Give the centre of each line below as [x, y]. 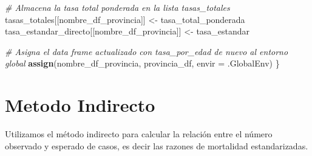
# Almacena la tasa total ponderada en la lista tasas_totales [117, 7]
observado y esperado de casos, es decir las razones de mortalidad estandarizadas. [157, 145]
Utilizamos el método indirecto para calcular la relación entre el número [139, 134]
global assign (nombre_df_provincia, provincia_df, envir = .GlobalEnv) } [142, 63]
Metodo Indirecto [80, 105]
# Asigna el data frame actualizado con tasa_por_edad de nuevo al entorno [147, 51]
